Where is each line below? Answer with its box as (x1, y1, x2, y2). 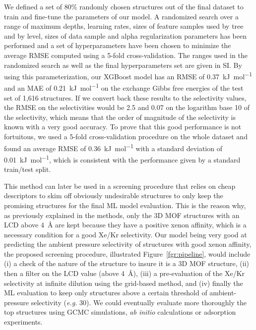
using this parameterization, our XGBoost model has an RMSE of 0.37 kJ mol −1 (4, 70, 253, 81)
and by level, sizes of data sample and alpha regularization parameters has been (4, 30, 247, 41)
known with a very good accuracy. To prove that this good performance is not (4, 121, 242, 132)
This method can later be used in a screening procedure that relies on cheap (4, 180, 236, 191)
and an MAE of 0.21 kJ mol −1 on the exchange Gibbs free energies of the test (4, 81, 244, 93)
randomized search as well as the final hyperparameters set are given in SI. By (4, 59, 242, 70)
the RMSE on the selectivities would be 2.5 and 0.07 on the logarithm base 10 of (4, 102, 250, 112)
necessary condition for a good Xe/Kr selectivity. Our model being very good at (4, 229, 247, 239)
